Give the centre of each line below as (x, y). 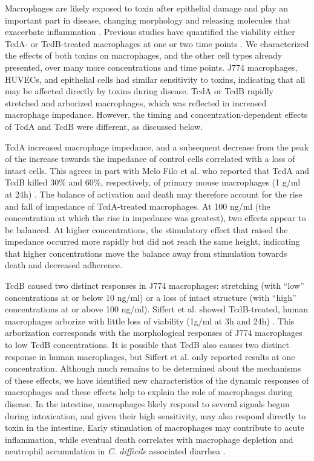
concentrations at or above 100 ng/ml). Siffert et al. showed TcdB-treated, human (156, 309)
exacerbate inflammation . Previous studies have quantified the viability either (150, 32)
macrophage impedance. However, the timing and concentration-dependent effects (156, 114)
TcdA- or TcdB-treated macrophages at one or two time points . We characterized (157, 43)
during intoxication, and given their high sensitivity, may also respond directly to (155, 415)
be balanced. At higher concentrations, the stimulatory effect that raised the (146, 229)
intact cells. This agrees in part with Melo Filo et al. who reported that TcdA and (157, 170)
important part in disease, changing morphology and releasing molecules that (148, 20)
